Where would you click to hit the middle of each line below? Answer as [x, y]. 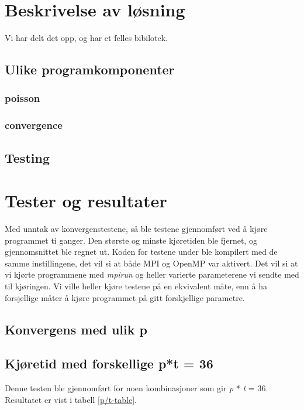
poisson [23, 98]
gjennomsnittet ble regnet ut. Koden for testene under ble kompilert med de [141, 252]
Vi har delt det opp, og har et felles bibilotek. [87, 38]
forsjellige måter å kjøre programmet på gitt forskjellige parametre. [125, 297]
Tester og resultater [86, 201]
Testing [27, 157]
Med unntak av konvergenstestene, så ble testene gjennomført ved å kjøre [136, 229]
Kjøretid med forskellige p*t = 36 [109, 363]
